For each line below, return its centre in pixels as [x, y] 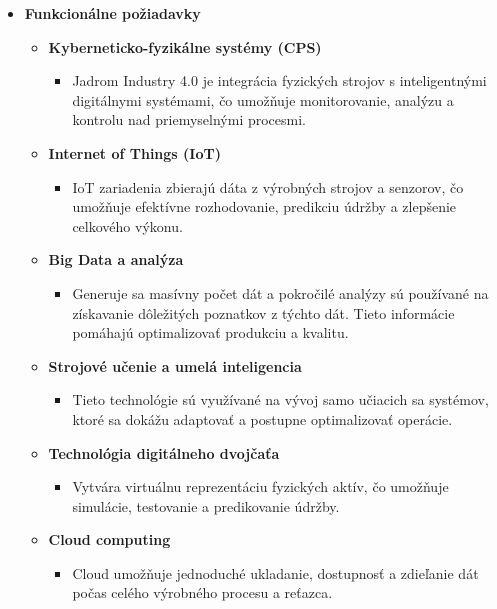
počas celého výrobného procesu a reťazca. [202, 592]
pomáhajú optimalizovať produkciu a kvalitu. [210, 332]
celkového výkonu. [127, 225]
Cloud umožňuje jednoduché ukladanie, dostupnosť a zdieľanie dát [275, 572]
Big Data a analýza [116, 259]
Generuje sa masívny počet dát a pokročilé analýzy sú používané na [280, 292]
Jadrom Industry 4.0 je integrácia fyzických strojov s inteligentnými [279, 80]
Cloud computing [109, 539]
